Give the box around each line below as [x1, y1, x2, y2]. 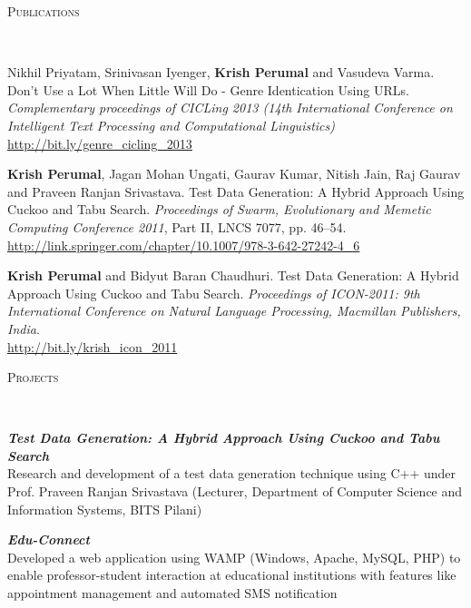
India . [7, 319, 40, 338]
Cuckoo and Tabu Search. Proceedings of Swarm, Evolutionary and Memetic [7, 200, 431, 219]
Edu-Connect [7, 530, 90, 549]
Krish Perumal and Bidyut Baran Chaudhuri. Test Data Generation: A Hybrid [7, 266, 459, 285]
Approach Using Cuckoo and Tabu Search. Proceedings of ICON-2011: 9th [7, 283, 420, 302]
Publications [7, 2, 80, 20]
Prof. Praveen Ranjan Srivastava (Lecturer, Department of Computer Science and [7, 482, 463, 501]
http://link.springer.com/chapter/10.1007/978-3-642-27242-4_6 [7, 235, 360, 254]
